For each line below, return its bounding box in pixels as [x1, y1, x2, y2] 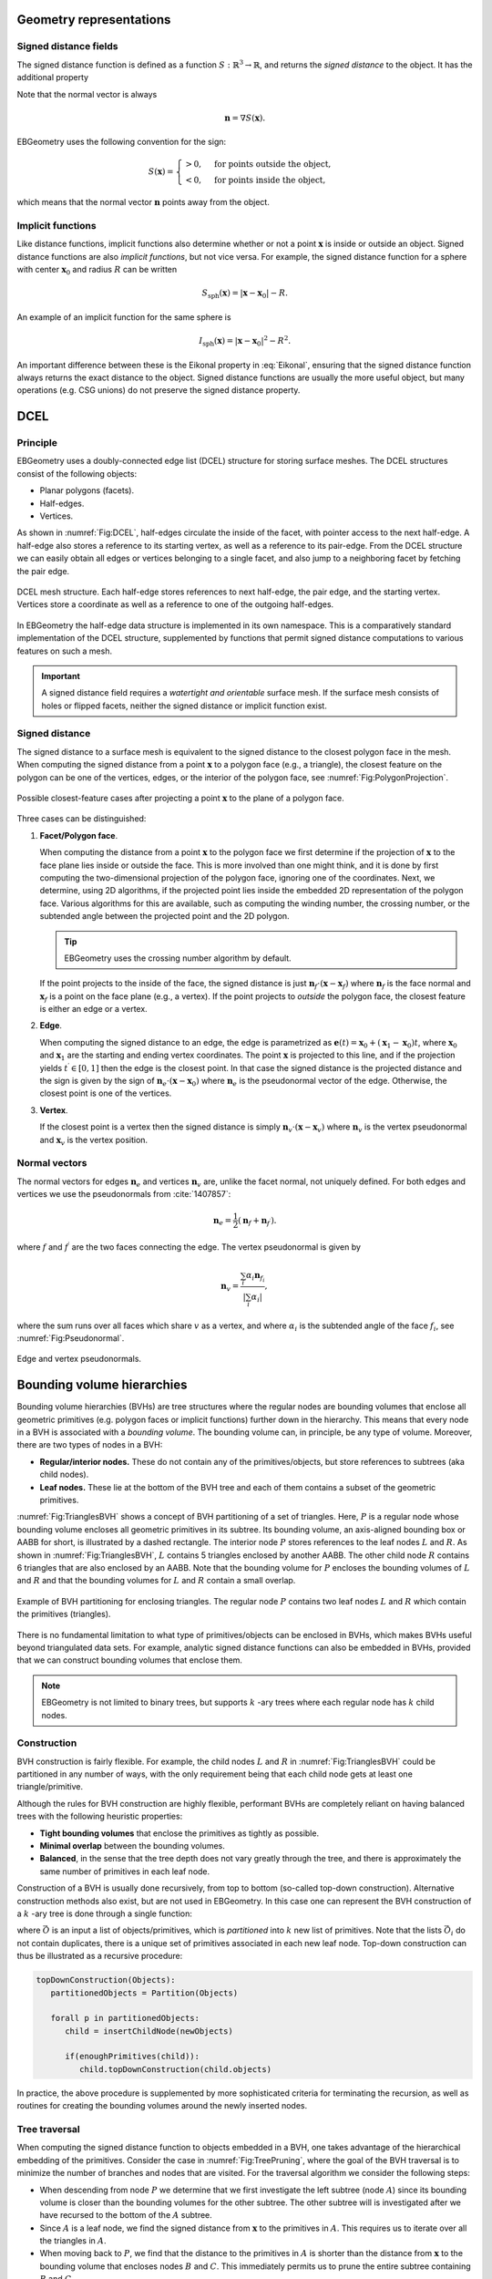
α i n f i [246, 1270, 265, 1284]
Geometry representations [16, 12, 171, 27]
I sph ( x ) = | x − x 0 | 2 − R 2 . [199, 334, 292, 348]
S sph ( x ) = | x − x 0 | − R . [201, 288, 289, 301]
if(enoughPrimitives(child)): [65, 2051, 200, 2062]
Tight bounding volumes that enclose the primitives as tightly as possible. [39, 1828, 319, 1839]
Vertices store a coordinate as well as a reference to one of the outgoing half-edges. [16, 599, 334, 610]
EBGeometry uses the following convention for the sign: [16, 137, 227, 148]
